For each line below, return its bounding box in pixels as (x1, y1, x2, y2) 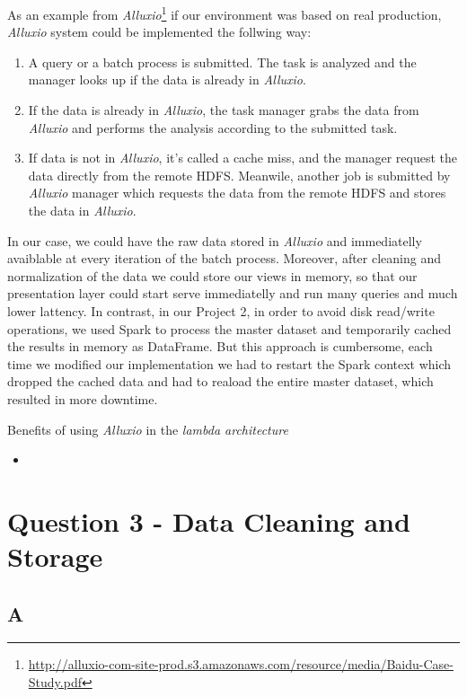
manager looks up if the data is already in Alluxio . (28, 70, 306, 89)
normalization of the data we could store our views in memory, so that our (7, 266, 418, 285)
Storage (7, 538, 103, 575)
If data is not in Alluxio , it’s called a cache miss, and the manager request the (28, 148, 458, 167)
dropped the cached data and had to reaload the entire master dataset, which (7, 372, 434, 391)
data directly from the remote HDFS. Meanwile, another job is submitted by (28, 165, 451, 184)
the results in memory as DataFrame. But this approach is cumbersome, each (7, 337, 433, 356)
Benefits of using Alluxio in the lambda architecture (7, 419, 288, 438)
